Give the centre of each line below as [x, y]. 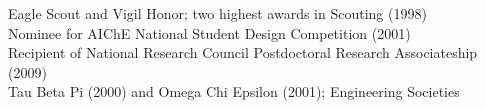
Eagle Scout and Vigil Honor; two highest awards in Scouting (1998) [217, 13]
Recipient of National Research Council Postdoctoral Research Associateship [243, 52]
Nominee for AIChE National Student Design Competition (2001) [209, 32]
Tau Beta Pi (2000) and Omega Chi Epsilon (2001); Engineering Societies [234, 91]
